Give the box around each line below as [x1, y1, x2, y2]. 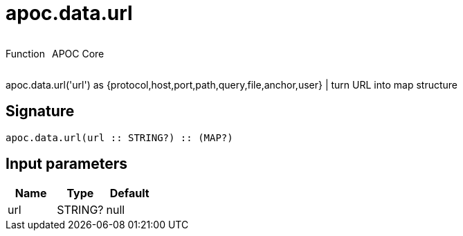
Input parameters [6, 155, 128, 173]
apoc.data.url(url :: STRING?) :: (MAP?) [6, 131, 233, 143]
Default [109, 186, 149, 201]
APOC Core [51, 47, 105, 60]
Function [6, 47, 45, 60]
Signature [6, 102, 75, 120]
